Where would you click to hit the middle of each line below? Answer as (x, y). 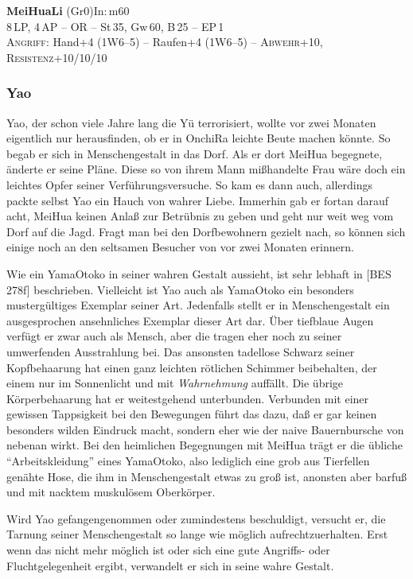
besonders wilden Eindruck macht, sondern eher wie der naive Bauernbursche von (205, 429)
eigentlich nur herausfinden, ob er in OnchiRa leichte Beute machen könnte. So (199, 138)
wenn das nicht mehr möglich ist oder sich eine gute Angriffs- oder (168, 550)
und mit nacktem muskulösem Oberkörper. (111, 492)
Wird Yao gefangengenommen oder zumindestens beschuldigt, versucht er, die (196, 518)
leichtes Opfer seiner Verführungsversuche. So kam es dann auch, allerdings (189, 184)
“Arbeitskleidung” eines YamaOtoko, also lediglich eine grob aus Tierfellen (188, 461)
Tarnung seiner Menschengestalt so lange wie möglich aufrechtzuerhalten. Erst (197, 534)
